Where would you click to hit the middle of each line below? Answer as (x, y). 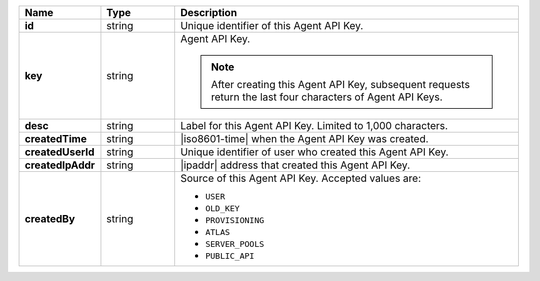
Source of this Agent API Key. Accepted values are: (301, 178)
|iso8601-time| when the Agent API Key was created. (304, 138)
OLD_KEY (222, 208)
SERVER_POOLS (235, 244)
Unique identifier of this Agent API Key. (272, 25)
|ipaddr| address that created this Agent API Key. (295, 165)
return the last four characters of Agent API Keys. (326, 97)
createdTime (55, 138)
